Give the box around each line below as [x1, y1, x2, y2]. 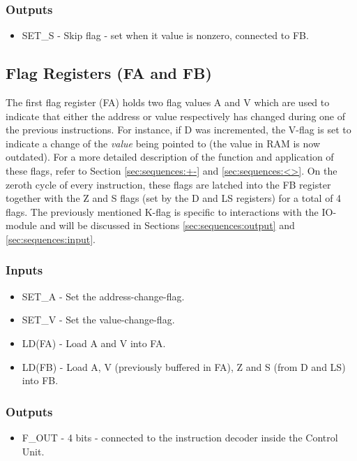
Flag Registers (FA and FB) [6, 62, 212, 84]
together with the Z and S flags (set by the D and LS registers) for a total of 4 [6, 191, 342, 205]
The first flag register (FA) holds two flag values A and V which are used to [6, 95, 330, 110]
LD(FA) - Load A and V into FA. [22, 335, 166, 350]
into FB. [22, 373, 59, 388]
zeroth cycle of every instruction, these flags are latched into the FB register [6, 177, 331, 191]
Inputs [6, 261, 43, 279]
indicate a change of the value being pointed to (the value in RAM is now [6, 136, 321, 150]
